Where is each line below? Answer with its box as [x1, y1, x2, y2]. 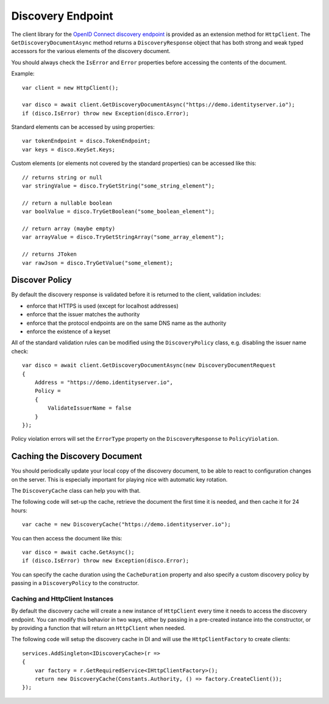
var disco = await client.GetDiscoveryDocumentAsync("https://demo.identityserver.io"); [22, 101, 295, 108]
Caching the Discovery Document [11, 451, 143, 462]
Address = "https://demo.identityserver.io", [34, 379, 174, 386]
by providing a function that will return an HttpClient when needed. [11, 625, 186, 632]
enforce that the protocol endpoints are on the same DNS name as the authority [26, 319, 227, 327]
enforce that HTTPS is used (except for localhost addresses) [26, 302, 179, 310]
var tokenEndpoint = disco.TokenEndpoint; [22, 137, 151, 145]
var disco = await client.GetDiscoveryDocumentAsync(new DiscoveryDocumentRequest [22, 362, 276, 369]
